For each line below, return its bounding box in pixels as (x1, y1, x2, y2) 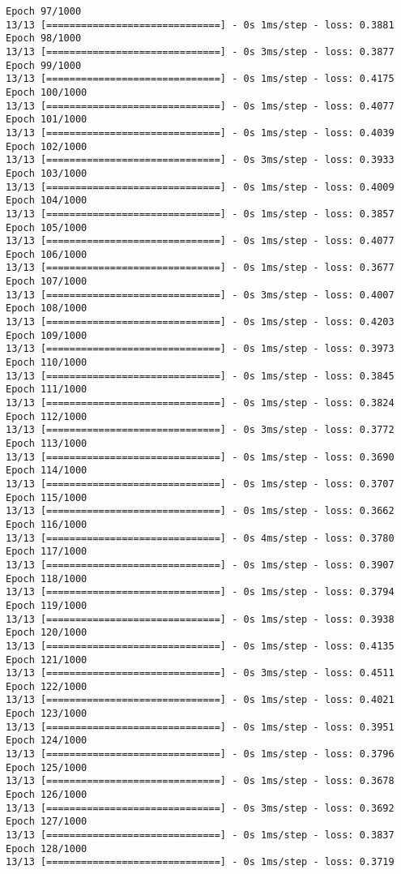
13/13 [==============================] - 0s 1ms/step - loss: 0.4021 (6, 694, 395, 706)
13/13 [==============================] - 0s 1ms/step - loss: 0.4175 (6, 73, 395, 85)
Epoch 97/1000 (6, 6, 82, 17)
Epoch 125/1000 (6, 761, 87, 773)
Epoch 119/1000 (6, 599, 87, 611)
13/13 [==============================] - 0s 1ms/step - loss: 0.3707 (6, 478, 395, 490)
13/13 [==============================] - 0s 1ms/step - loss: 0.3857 (6, 208, 395, 220)
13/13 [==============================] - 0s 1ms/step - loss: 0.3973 (6, 343, 395, 355)
